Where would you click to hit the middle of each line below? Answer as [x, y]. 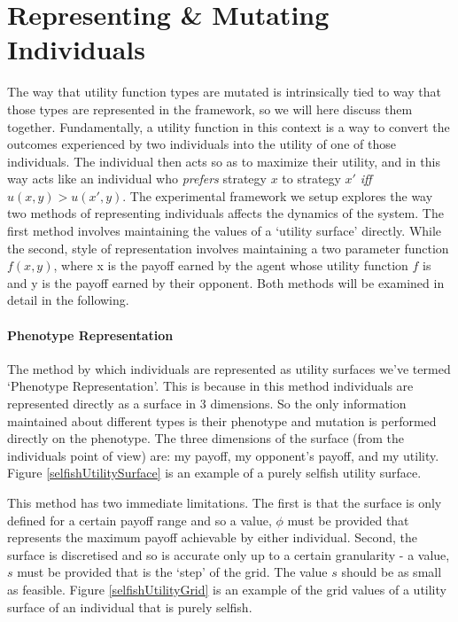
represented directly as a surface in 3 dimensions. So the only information [207, 404]
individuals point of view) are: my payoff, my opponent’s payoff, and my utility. [223, 455]
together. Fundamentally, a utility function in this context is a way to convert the [229, 126]
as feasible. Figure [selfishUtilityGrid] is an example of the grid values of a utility [227, 589]
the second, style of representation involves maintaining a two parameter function [228, 248]
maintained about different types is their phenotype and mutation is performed [222, 420]
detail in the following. [68, 300]
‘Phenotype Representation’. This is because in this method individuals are [210, 386]
